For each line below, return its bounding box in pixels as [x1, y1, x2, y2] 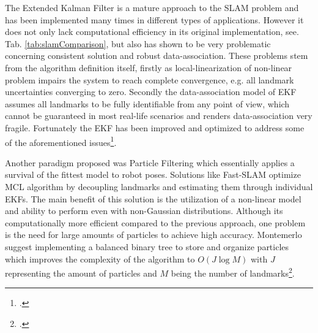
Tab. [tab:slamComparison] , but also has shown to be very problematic [5, 37, 271, 50]
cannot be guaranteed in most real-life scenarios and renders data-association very [5, 109, 312, 122]
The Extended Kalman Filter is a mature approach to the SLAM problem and [5, 1, 299, 13]
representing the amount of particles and [5, 266, 157, 279]
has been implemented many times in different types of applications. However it [5, 13, 304, 26]
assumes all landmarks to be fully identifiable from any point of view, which [5, 97, 290, 110]
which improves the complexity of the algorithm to [5, 252, 195, 265]
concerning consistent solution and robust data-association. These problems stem [5, 49, 308, 62]
